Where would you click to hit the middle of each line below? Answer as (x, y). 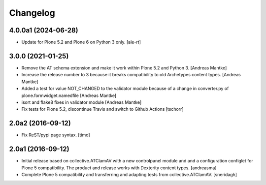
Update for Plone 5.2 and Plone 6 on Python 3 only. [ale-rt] (81, 42)
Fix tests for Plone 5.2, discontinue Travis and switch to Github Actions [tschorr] (103, 109)
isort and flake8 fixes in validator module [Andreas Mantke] (82, 102)
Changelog (32, 13)
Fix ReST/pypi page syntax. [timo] (56, 135)
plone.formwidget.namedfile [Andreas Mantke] (69, 95)
